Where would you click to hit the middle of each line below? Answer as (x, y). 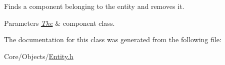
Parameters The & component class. (59, 23)
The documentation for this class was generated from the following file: (113, 39)
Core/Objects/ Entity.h (39, 56)
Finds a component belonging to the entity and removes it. (94, 6)
